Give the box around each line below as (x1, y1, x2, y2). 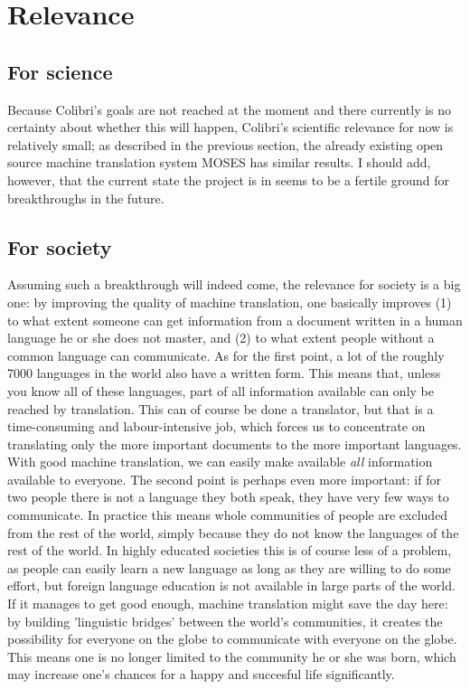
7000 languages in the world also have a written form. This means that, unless (7, 363, 441, 382)
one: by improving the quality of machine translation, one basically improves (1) (7, 292, 452, 311)
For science (7, 57, 113, 85)
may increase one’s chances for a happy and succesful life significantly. (7, 665, 395, 684)
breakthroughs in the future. (7, 188, 164, 207)
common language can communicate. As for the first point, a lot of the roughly (7, 345, 445, 364)
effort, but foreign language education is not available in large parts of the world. (7, 576, 456, 595)
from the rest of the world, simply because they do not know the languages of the (7, 523, 459, 542)
